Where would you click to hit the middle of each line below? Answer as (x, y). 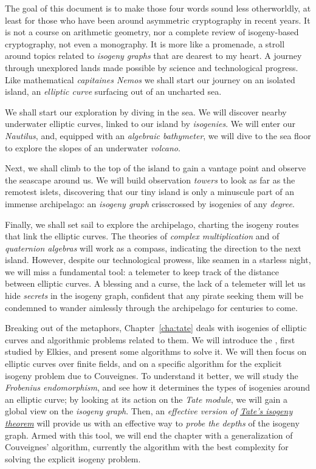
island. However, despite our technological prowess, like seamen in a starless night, (158, 260)
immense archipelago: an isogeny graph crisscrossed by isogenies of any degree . (150, 203)
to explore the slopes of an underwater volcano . (93, 147)
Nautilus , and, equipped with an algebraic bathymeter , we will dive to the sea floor (158, 135)
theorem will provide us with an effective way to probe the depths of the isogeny (152, 423)
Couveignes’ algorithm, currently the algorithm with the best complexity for (147, 447)
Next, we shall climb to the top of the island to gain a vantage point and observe (156, 168)
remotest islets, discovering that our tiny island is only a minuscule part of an (149, 192)
